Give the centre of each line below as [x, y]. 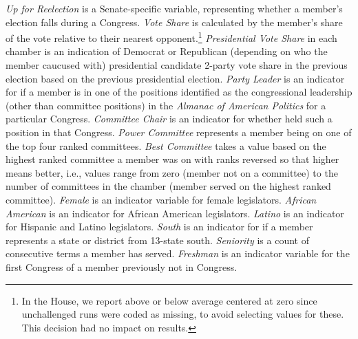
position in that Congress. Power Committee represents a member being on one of [179, 132]
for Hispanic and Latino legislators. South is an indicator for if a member [159, 227]
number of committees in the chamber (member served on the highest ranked [168, 186]
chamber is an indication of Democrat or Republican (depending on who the [167, 51]
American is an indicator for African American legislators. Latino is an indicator [175, 213]
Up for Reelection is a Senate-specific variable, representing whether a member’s [174, 8]
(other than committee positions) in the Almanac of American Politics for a [166, 105]
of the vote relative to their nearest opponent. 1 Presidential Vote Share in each [171, 37]
